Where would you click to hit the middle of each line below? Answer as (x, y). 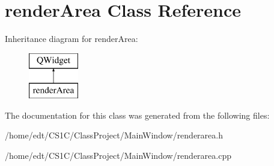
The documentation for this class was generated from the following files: (137, 115)
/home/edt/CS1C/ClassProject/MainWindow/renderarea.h (114, 135)
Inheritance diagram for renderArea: (72, 39)
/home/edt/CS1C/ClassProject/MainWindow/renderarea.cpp (118, 156)
